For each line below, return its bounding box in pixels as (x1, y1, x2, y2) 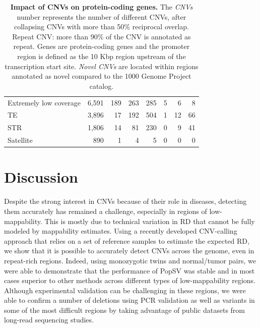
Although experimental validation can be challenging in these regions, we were (4, 285, 246, 295)
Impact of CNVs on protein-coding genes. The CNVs (10, 2, 193, 12)
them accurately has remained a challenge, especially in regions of (4, 205, 207, 216)
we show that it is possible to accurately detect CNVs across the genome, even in (4, 245, 254, 256)
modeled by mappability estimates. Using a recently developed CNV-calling (4, 226, 237, 236)
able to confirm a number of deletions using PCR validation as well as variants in (4, 295, 255, 305)
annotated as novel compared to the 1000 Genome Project (12, 71, 191, 81)
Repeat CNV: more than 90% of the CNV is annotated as (12, 31, 191, 41)
